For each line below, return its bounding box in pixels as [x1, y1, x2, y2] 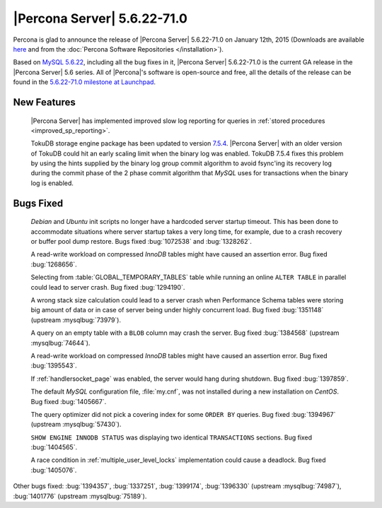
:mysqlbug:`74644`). [30, 338, 91, 347]
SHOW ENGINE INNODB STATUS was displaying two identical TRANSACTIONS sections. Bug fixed [30, 433, 313, 442]
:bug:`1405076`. [30, 466, 77, 474]
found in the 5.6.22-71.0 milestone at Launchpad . [13, 78, 156, 86]
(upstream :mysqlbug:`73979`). [30, 315, 122, 324]
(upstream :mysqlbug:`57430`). [30, 420, 122, 429]
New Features [13, 96, 76, 108]
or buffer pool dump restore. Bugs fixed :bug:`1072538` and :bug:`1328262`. [30, 237, 253, 246]
